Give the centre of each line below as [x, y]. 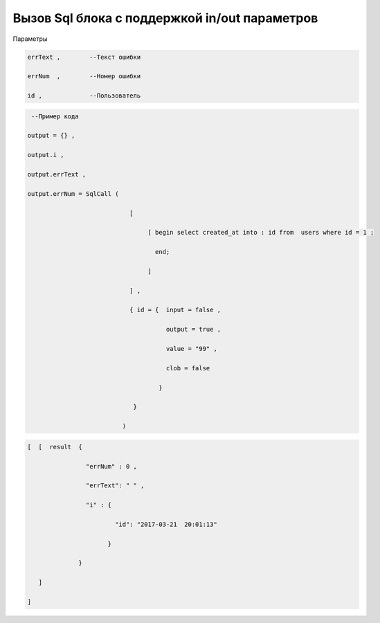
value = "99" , [191, 349]
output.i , [46, 155]
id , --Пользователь [84, 96]
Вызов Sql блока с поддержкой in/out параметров [165, 18]
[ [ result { [55, 447]
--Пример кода [55, 116]
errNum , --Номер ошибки [84, 76]
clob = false [188, 368]
